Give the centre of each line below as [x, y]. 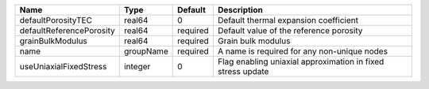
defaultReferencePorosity [67, 30]
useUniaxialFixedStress [63, 67]
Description [240, 10]
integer [137, 67]
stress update [243, 71]
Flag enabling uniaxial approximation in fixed [301, 61]
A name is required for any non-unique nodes [303, 51]
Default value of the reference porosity [290, 30]
